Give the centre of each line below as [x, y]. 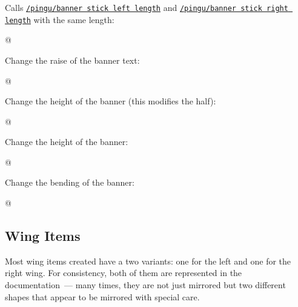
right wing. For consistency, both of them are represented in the [124, 273]
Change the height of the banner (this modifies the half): [111, 101]
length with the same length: [60, 19]
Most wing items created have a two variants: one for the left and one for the [148, 261]
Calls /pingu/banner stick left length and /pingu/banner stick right [147, 7]
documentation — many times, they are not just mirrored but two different [145, 285]
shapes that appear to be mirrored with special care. [102, 296]
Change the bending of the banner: [70, 182]
